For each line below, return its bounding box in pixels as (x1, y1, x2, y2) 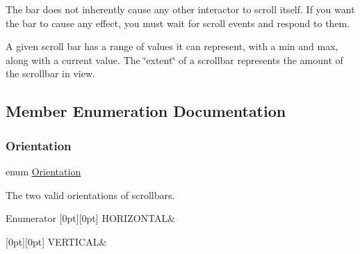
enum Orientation (6, 164, 81, 178)
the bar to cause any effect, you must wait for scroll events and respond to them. (6, 15, 350, 30)
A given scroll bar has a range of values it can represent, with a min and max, (6, 39, 338, 54)
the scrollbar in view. (6, 66, 95, 81)
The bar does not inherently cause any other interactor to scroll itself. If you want (6, 2, 355, 16)
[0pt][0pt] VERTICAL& (6, 234, 107, 248)
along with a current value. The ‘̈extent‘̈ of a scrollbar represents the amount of (6, 52, 343, 67)
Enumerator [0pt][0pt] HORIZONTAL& (6, 211, 176, 225)
